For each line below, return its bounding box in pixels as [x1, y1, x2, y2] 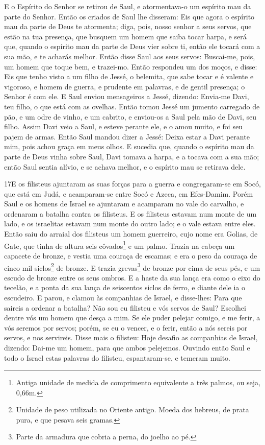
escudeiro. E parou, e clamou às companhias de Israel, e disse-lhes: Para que [4, 292, 242, 302]
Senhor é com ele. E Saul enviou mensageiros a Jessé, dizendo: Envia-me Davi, [4, 91, 249, 102]
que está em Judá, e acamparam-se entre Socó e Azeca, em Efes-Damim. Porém [4, 188, 253, 199]
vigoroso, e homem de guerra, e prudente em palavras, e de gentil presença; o [4, 81, 245, 91]
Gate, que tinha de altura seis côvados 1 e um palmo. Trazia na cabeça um [4, 239, 235, 251]
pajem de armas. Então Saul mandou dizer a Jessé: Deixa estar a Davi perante [4, 131, 250, 142]
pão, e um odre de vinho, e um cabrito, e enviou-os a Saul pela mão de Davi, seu [4, 111, 257, 122]
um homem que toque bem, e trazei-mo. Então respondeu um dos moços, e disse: [4, 61, 257, 72]
